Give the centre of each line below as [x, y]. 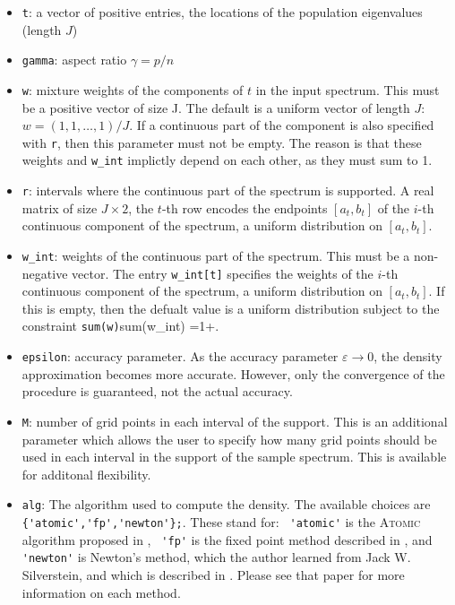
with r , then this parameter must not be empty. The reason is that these [222, 142]
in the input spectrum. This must [348, 89]
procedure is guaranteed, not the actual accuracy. [157, 391]
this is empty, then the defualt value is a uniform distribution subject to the [231, 308]
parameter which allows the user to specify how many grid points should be [229, 439]
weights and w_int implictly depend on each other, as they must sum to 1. [227, 160]
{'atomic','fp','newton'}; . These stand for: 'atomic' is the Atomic [221, 522]
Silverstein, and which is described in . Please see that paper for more [213, 574]
